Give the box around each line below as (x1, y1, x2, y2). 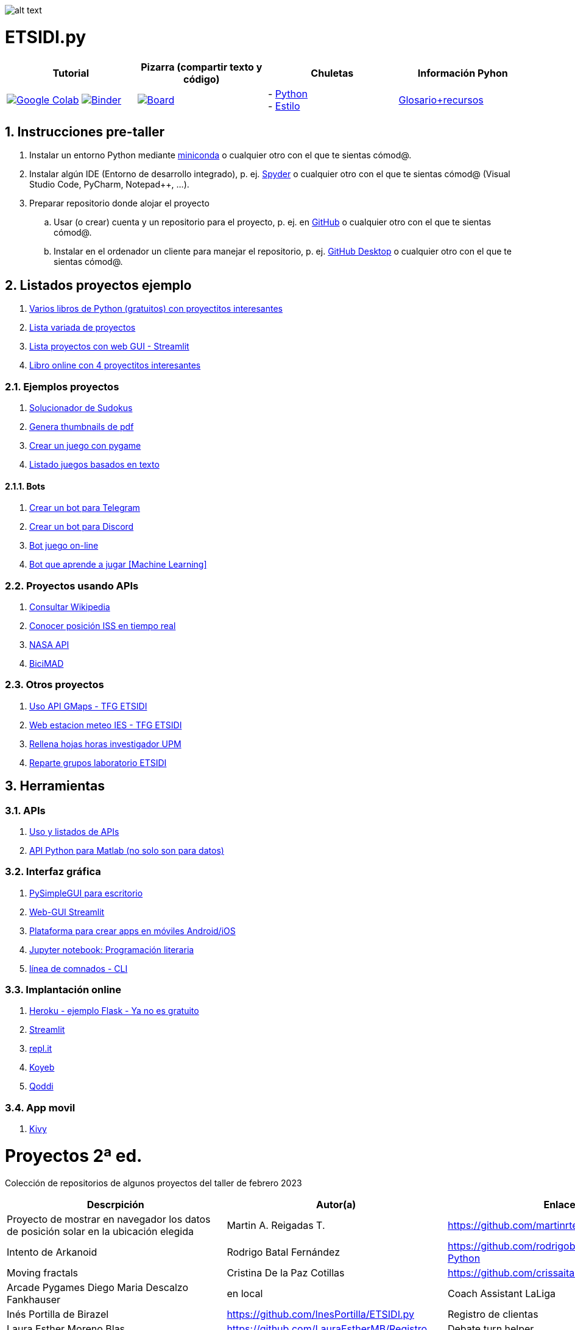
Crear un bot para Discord (29, 521, 134, 532)
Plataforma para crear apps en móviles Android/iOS (29, 925, 236, 936)
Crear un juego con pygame (29, 440, 141, 451)
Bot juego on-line (29, 540, 99, 551)
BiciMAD (29, 658, 64, 669)
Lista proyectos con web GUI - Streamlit (29, 341, 189, 352)
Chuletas (311, 66, 354, 79)
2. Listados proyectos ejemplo (5, 277, 192, 293)
